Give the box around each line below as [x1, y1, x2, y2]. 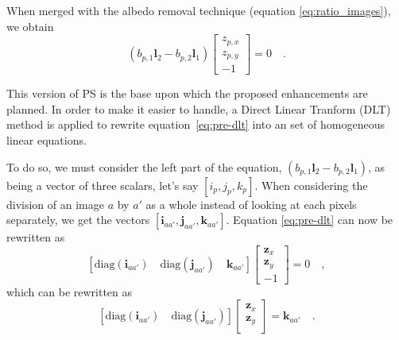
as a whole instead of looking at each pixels [145, 195, 357, 212]
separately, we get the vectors [6, 211, 150, 228]
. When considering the [254, 176, 368, 193]
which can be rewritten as [6, 283, 133, 299]
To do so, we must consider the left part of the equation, [6, 158, 282, 175]
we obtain [6, 17, 54, 34]
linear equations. [6, 131, 87, 148]
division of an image [6, 195, 104, 212]
